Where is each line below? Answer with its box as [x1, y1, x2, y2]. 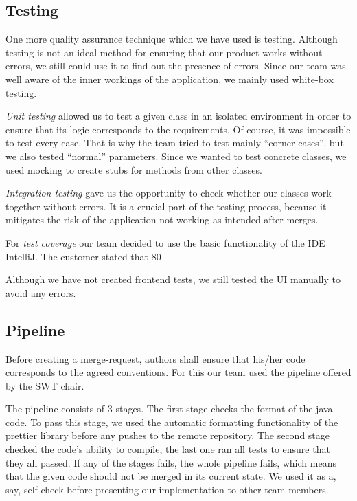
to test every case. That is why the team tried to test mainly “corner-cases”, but [5, 135, 344, 150]
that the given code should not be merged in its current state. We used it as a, [5, 469, 336, 483]
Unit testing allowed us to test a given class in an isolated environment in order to [5, 109, 352, 123]
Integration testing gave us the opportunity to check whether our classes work [5, 186, 332, 200]
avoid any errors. [5, 285, 76, 300]
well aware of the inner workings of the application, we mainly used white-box [5, 71, 334, 86]
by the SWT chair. [5, 378, 84, 392]
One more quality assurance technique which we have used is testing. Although [5, 32, 338, 46]
